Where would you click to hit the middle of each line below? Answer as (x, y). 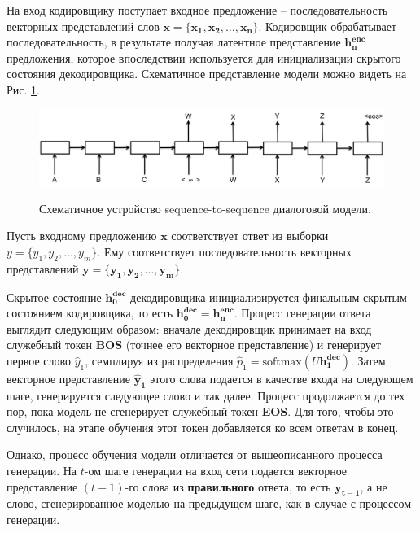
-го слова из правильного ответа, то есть (228, 486)
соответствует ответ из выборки (250, 236)
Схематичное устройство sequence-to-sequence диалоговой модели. (205, 208)
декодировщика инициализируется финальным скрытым (269, 297)
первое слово (39, 360)
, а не (374, 486)
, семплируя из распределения (159, 360)
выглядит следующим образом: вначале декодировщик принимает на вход (189, 328)
